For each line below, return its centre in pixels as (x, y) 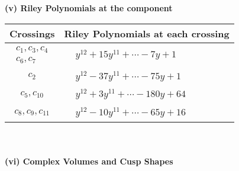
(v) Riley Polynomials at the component (89, 8)
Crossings (32, 33)
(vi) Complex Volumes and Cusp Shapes (89, 161)
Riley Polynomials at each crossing (147, 33)
